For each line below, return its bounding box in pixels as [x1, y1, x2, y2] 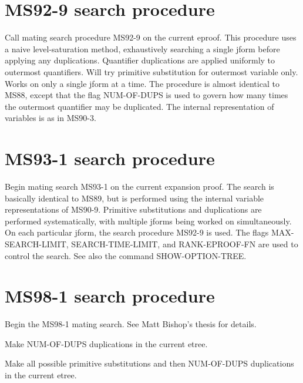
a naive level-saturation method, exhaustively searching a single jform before [5, 42, 280, 55]
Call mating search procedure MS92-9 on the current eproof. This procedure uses [5, 31, 297, 43]
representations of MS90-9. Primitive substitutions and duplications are [5, 203, 262, 216]
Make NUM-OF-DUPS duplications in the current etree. [5, 337, 208, 350]
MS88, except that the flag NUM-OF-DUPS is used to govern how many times [5, 89, 288, 101]
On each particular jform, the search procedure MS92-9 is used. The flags [5, 226, 269, 238]
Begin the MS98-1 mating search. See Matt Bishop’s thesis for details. [5, 318, 257, 330]
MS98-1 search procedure [5, 284, 215, 308]
